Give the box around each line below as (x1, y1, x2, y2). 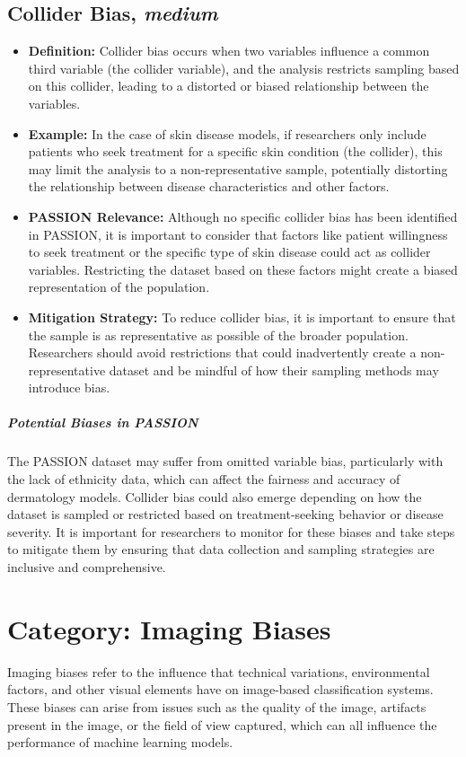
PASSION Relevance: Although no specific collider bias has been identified (28, 207, 458, 225)
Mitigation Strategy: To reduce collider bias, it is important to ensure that (28, 307, 456, 326)
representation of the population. (28, 277, 210, 296)
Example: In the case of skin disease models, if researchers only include (28, 124, 426, 143)
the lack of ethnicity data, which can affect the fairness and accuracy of (7, 470, 400, 489)
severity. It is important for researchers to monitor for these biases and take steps (7, 522, 455, 541)
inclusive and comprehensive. (7, 558, 166, 577)
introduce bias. (28, 378, 110, 397)
